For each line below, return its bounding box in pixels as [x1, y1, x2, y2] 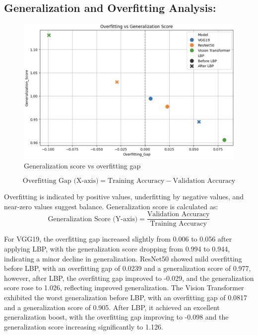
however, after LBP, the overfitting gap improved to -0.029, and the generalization [4, 272, 254, 283]
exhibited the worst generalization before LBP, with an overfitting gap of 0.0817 [4, 292, 248, 302]
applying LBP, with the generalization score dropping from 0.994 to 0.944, [4, 244, 230, 254]
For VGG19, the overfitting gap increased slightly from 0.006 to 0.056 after [4, 234, 232, 244]
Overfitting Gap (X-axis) [22, 177, 99, 185]
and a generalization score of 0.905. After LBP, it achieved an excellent [4, 302, 220, 312]
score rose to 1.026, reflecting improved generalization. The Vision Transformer [4, 282, 244, 293]
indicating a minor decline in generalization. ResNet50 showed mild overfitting [4, 253, 242, 263]
